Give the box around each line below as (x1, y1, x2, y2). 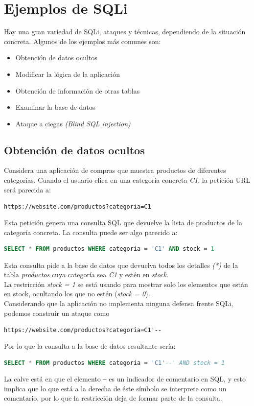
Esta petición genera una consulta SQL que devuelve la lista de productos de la (4, 217, 242, 227)
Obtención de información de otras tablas (15, 85, 140, 96)
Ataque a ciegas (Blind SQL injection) (15, 118, 131, 128)
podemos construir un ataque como (4, 308, 110, 318)
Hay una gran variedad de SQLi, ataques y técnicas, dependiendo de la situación (4, 26, 246, 37)
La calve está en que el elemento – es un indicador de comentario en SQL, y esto (4, 374, 246, 384)
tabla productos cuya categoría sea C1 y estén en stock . (4, 269, 168, 280)
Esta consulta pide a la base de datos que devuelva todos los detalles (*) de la (4, 260, 238, 270)
